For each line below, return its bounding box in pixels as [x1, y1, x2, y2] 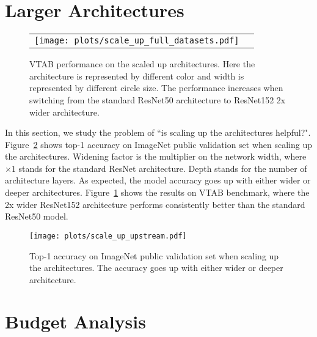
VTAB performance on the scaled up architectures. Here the [29, 57, 255, 70]
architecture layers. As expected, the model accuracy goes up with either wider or [5, 174, 311, 187]
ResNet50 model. [5, 210, 68, 223]
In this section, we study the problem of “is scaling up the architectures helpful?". [5, 126, 311, 139]
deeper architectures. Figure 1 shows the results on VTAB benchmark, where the [5, 186, 310, 199]
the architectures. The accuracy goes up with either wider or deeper [29, 261, 283, 274]
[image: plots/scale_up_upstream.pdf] [29, 231, 187, 240]
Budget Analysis [5, 309, 146, 334]
